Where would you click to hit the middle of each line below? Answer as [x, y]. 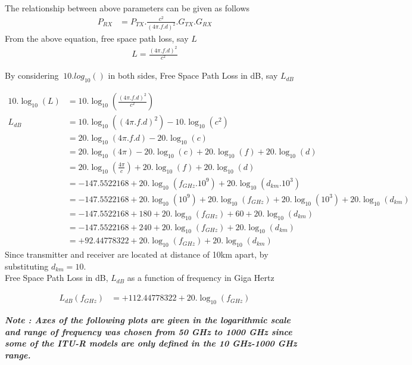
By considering [32, 75]
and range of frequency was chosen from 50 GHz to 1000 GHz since [149, 331]
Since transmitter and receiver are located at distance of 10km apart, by [137, 254]
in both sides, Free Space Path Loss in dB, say [193, 75]
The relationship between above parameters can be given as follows [127, 8]
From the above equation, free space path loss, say [97, 38]
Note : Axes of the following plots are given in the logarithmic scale [148, 319]
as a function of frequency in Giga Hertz [201, 278]
